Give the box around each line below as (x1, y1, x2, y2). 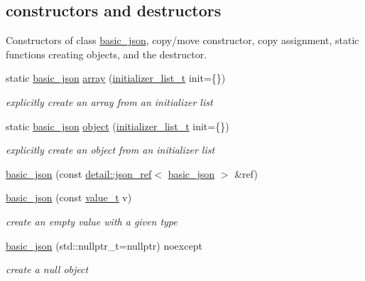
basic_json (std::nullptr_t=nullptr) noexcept (6, 238, 202, 253)
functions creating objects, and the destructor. (6, 46, 207, 61)
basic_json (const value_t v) (6, 190, 132, 205)
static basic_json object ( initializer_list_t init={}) (6, 118, 229, 133)
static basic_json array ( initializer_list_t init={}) (6, 70, 226, 85)
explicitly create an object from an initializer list (6, 142, 215, 157)
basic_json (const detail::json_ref (6, 166, 152, 181)
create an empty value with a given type (6, 213, 178, 228)
